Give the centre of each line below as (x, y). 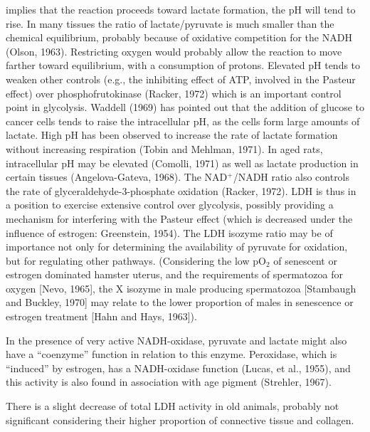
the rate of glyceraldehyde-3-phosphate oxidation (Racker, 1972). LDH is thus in (181, 190)
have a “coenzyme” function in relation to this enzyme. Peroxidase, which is (171, 354)
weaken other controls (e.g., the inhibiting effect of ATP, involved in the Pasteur (181, 79)
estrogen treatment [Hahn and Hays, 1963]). (101, 316)
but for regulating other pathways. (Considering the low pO (136, 260)
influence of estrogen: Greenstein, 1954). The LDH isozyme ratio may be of (169, 232)
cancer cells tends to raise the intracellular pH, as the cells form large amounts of (183, 121)
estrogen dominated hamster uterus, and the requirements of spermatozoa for (174, 274)
